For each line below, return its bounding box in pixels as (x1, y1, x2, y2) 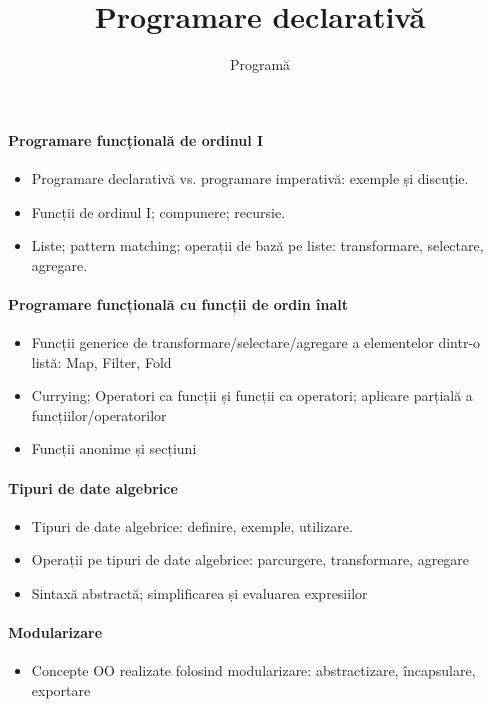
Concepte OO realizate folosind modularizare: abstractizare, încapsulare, (31, 660, 476, 681)
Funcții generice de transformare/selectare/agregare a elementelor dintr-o (31, 332, 481, 353)
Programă (229, 54, 291, 75)
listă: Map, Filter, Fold (31, 351, 172, 372)
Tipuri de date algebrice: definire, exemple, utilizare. (31, 515, 353, 536)
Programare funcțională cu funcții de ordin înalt (8, 293, 349, 314)
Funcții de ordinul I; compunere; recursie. (31, 201, 286, 222)
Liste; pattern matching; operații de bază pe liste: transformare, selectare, (31, 235, 484, 256)
